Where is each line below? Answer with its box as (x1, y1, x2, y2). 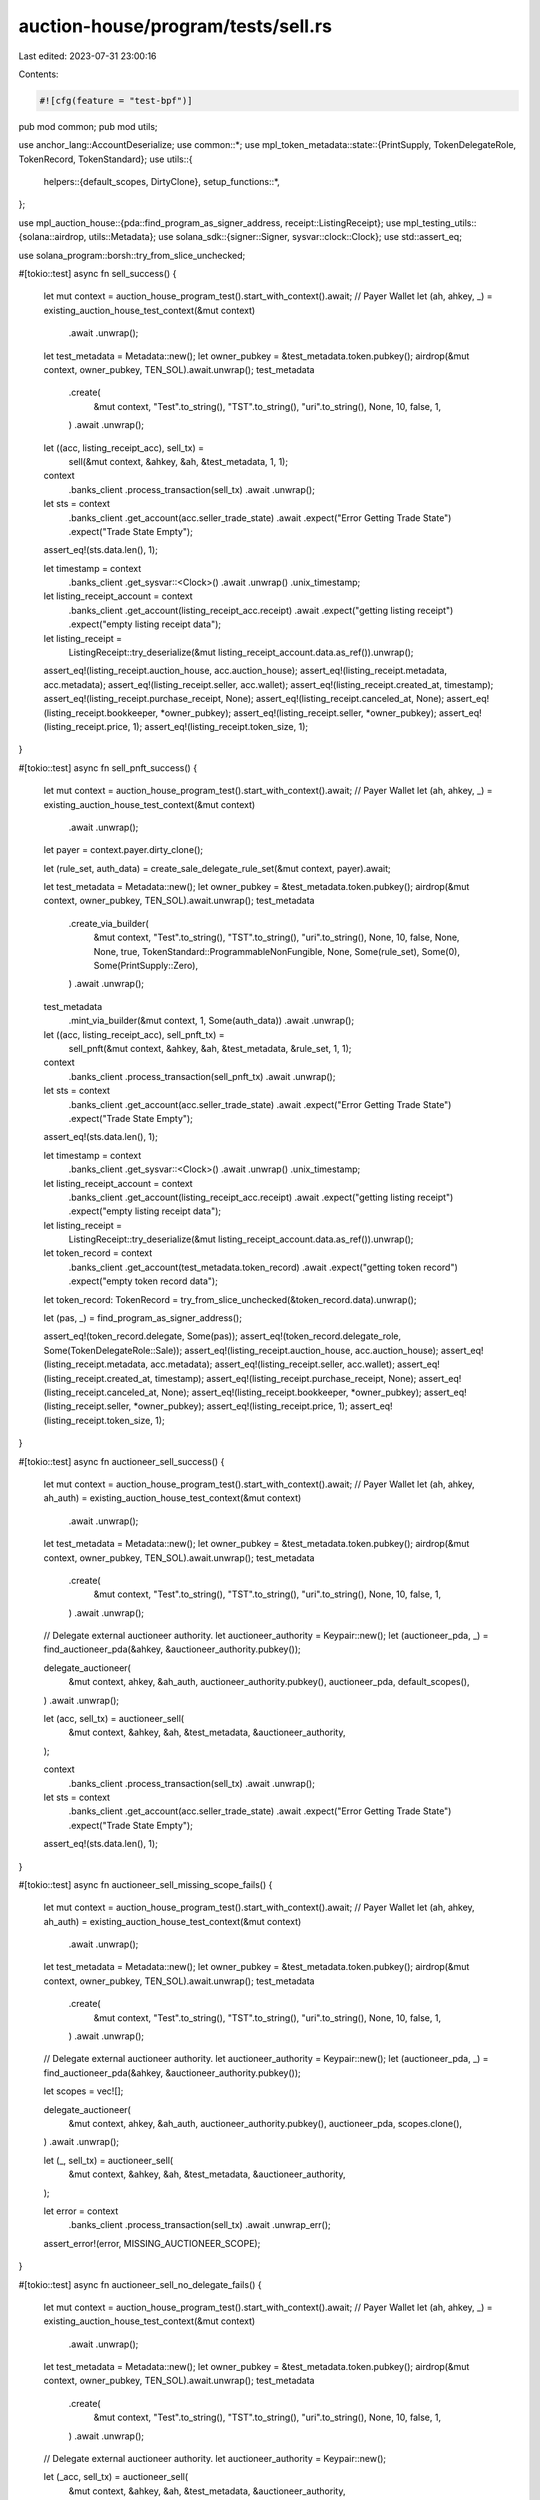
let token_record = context (43, 1247, 153, 1259)
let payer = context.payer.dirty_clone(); (43, 844, 204, 856)
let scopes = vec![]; (43, 2085, 124, 2097)
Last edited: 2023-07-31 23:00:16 (18, 50, 157, 62)
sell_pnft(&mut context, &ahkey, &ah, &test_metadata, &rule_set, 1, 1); (68, 1043, 352, 1054)
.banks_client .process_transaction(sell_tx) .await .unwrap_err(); (68, 2219, 331, 2231)
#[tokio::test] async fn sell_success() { (18, 268, 177, 280)
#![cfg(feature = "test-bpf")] (39, 95, 194, 106)
